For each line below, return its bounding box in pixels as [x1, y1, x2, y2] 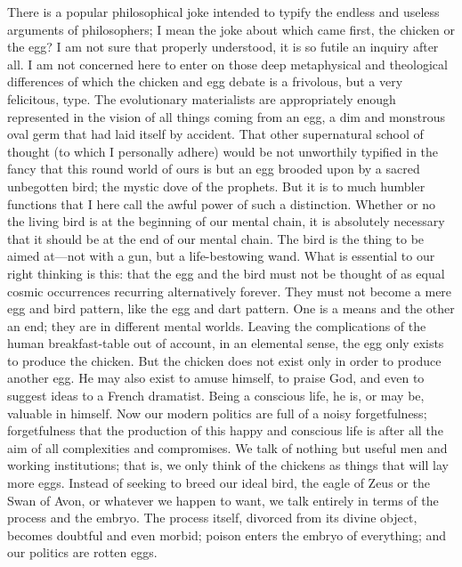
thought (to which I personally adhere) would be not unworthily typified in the [7, 142, 439, 160]
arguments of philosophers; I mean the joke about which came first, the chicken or [7, 20, 455, 38]
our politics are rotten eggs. [7, 543, 158, 562]
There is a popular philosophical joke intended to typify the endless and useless [7, 3, 440, 20]
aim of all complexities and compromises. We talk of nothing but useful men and [7, 438, 448, 457]
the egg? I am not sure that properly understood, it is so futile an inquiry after [7, 37, 439, 56]
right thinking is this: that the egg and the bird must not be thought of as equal [7, 263, 445, 282]
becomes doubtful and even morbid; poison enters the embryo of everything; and [7, 525, 447, 544]
